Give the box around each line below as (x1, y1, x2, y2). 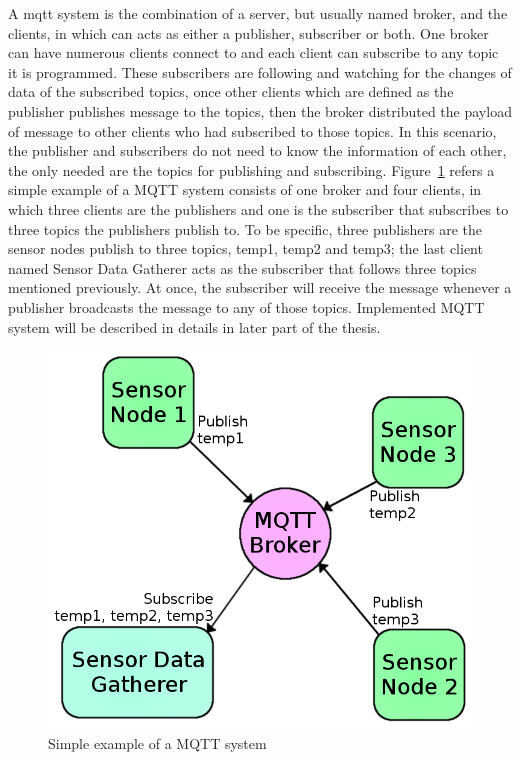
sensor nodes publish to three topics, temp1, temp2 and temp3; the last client (8, 238, 483, 259)
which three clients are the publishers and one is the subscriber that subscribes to (8, 198, 509, 219)
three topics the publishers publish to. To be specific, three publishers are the (8, 218, 483, 239)
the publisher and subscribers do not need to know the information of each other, (8, 140, 507, 161)
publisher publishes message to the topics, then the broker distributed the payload (8, 100, 512, 121)
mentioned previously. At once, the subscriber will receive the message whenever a (8, 277, 512, 298)
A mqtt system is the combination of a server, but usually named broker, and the (8, 3, 508, 23)
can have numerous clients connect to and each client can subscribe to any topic (8, 42, 499, 63)
